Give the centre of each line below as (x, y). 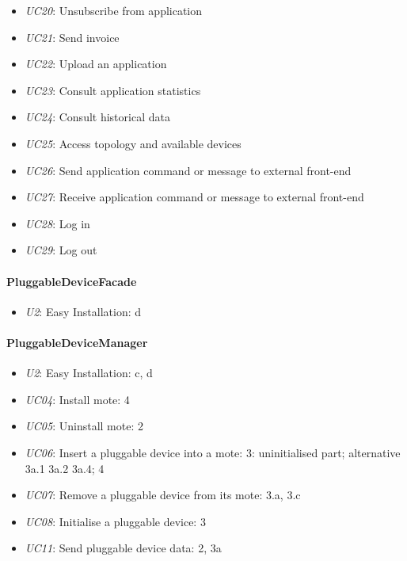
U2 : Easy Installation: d (83, 311)
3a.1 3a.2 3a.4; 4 (65, 468)
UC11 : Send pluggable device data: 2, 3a (123, 548)
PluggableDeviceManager (77, 342)
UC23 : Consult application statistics (113, 90)
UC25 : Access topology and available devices (133, 143)
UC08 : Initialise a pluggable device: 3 (115, 521)
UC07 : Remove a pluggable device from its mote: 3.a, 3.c (163, 495)
